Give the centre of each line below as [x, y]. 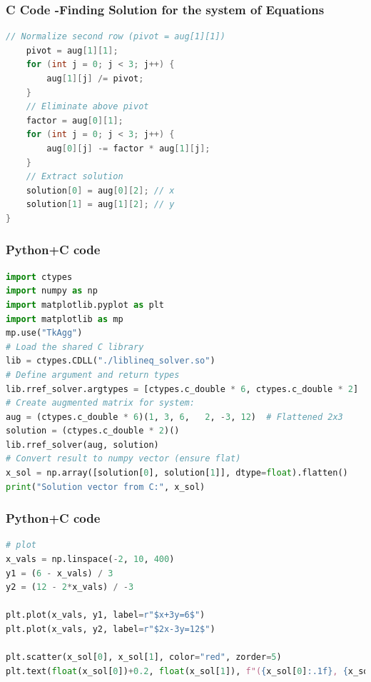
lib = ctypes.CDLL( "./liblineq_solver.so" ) [111, 361]
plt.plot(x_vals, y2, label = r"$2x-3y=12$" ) [111, 630]
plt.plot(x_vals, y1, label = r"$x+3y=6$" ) [106, 615]
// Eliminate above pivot [87, 107]
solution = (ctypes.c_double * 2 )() [93, 431]
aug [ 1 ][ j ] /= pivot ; [95, 79]
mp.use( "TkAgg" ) [44, 333]
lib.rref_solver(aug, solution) [82, 445]
